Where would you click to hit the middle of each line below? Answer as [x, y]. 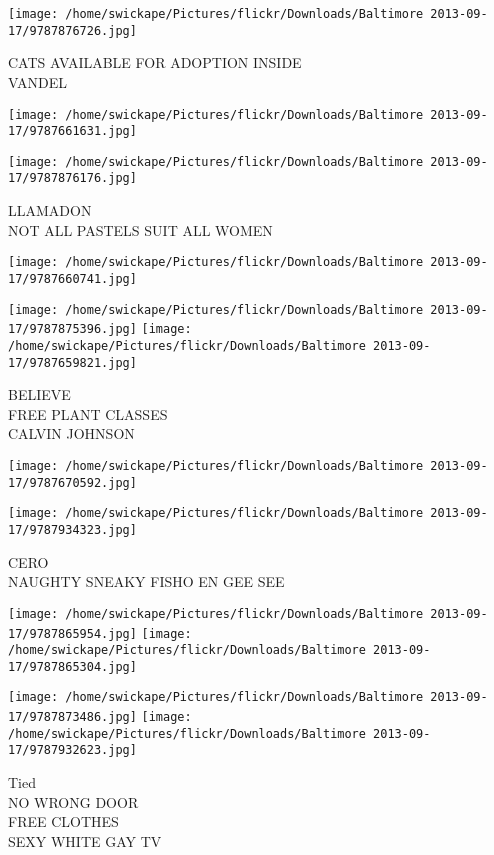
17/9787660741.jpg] [72, 278]
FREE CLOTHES [63, 821]
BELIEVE [39, 394]
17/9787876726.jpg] [72, 30]
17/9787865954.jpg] [72, 633]
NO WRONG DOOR [73, 801]
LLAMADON [50, 210]
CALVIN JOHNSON [71, 433]
